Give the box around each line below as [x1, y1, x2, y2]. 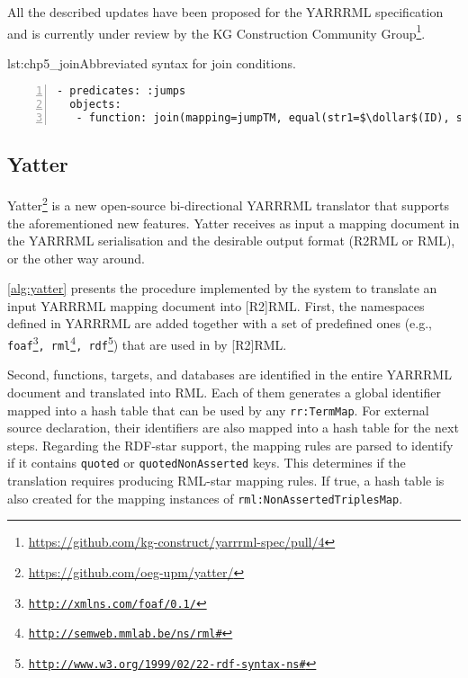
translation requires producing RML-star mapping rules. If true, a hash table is [7, 471, 445, 490]
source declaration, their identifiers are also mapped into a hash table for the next [7, 418, 459, 437]
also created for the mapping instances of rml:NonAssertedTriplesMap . [7, 488, 403, 507]
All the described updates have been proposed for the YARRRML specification [7, 3, 444, 21]
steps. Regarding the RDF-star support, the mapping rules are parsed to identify [7, 435, 454, 454]
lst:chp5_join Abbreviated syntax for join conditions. [7, 53, 296, 72]
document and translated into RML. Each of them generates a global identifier [7, 382, 441, 401]
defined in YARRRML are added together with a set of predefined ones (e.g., [7, 314, 432, 333]
